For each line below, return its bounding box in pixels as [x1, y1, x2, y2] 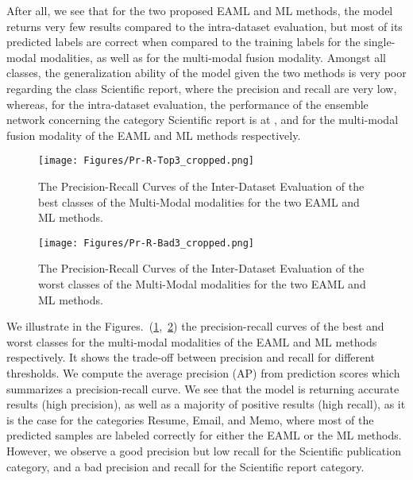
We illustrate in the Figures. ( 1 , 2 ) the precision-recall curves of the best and [6, 318, 384, 335]
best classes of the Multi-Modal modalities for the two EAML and [38, 193, 360, 210]
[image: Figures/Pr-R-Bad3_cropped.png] [38, 237, 255, 249]
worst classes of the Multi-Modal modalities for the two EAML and [38, 276, 366, 292]
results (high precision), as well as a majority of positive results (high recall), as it [6, 396, 406, 412]
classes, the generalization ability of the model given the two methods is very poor [6, 64, 407, 81]
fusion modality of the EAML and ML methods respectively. [6, 126, 301, 143]
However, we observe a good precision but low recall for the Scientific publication [6, 442, 401, 459]
